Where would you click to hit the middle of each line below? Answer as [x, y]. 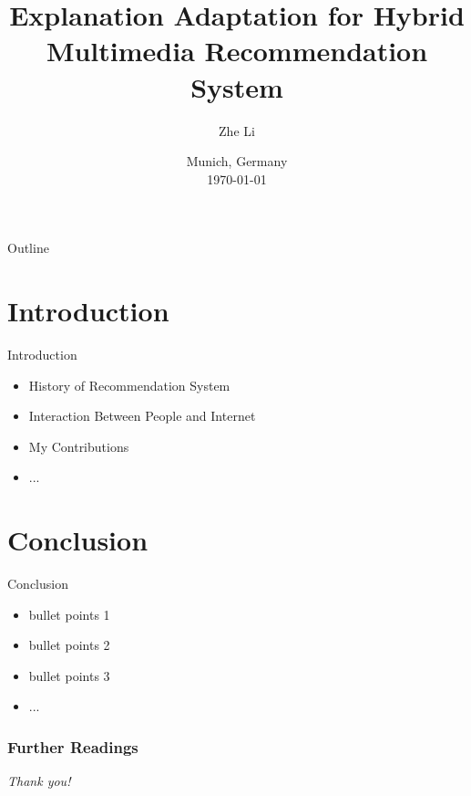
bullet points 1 [69, 614]
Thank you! [39, 781]
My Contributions [79, 446]
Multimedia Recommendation [237, 51]
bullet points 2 [69, 645]
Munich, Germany [237, 161]
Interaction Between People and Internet [142, 416]
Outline [28, 248]
